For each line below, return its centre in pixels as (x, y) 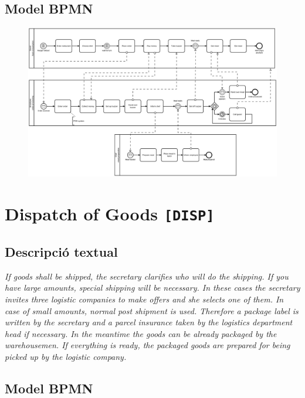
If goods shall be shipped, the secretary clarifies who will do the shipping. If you (147, 276)
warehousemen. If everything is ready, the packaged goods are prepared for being (148, 345)
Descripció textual (61, 251)
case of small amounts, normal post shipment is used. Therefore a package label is (152, 310)
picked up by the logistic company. (66, 356)
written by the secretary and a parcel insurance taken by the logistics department (149, 322)
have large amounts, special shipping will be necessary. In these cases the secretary (152, 288)
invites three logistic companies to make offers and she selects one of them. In (144, 299)
